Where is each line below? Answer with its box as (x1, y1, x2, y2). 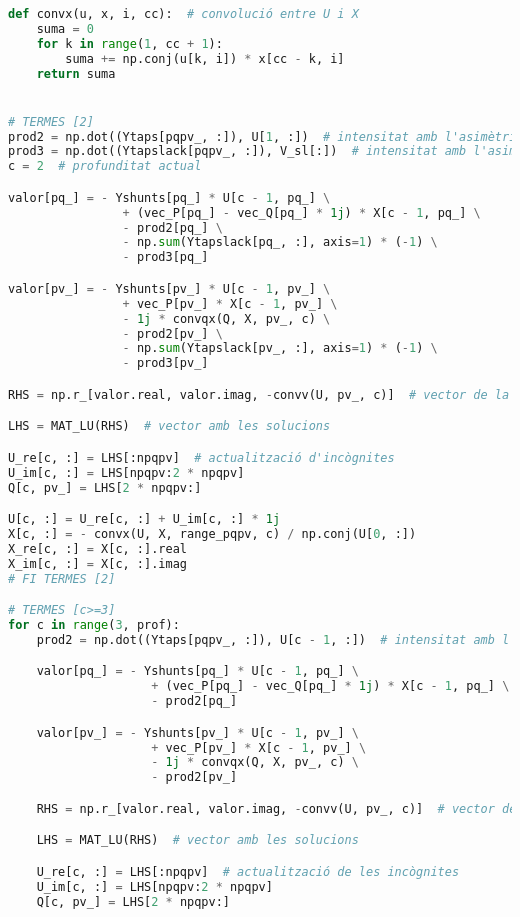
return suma (36, 66, 116, 81)
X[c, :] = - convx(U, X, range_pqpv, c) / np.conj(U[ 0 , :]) (8, 527, 417, 541)
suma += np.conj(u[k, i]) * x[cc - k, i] (65, 51, 345, 66)
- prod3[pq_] (122, 250, 209, 265)
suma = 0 (36, 21, 94, 36)
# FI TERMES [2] (8, 571, 116, 586)
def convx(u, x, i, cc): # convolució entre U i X (8, 7, 359, 21)
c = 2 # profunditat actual (8, 159, 202, 174)
